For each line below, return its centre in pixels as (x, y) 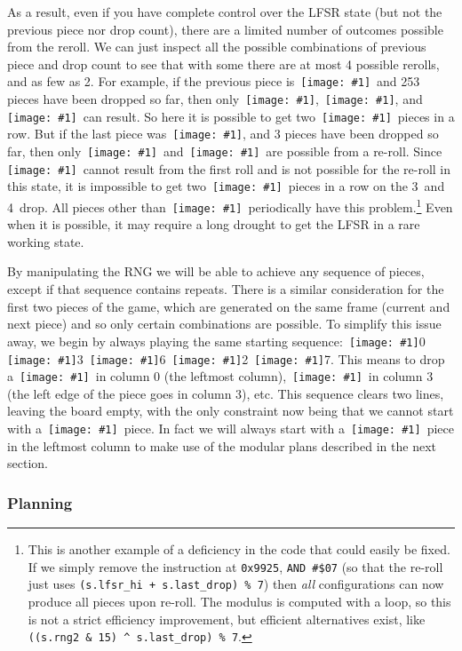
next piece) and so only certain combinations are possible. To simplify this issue (224, 324)
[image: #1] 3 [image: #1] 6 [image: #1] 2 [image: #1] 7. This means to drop (226, 358)
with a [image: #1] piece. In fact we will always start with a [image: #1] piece (231, 428)
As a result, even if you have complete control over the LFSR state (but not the (225, 12)
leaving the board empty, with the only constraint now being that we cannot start (231, 411)
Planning (40, 502)
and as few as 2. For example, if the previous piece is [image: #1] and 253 (214, 81)
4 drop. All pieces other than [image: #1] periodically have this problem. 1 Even (230, 205)
